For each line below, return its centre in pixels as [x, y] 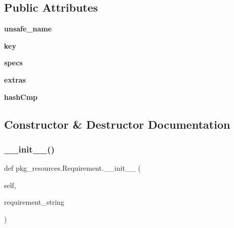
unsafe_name [28, 29]
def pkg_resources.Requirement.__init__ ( [72, 168]
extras [15, 79]
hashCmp [21, 97]
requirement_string [34, 202]
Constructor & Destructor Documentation [117, 124]
